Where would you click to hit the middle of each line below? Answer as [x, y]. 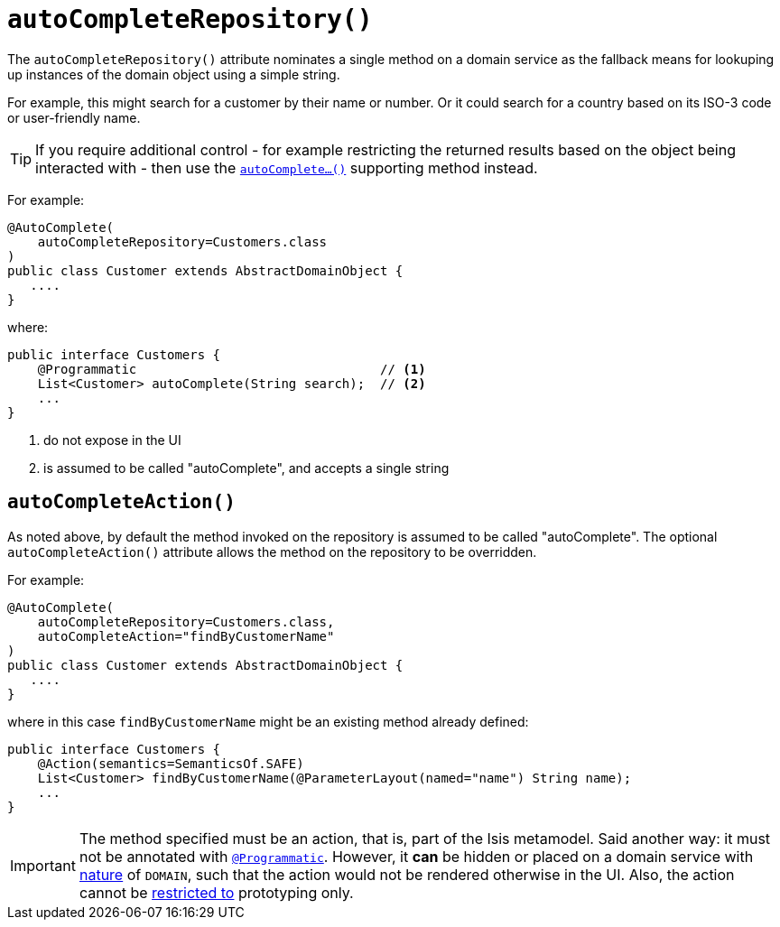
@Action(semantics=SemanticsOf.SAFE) [171, 763]
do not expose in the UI [112, 440]
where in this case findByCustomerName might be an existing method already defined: [268, 721]
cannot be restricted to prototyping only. [216, 892]
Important [43, 865]
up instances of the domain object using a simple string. [174, 74]
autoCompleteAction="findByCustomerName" [186, 636]
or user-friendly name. [74, 117]
